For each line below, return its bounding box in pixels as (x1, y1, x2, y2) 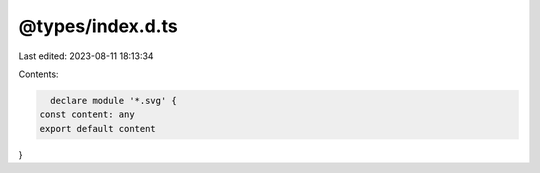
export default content (39, 123, 157, 134)
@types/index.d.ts (18, 15, 179, 37)
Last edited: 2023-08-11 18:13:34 (18, 50, 154, 62)
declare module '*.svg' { (50, 95, 177, 106)
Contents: (18, 68, 59, 80)
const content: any (39, 109, 135, 120)
